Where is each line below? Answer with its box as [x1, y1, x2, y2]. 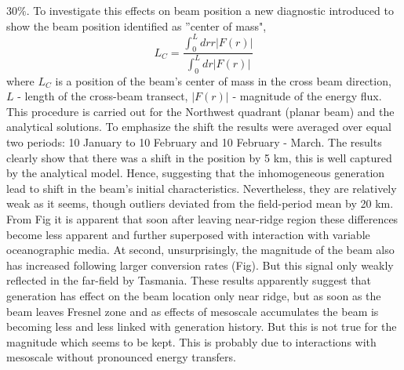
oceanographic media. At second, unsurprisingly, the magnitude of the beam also [6, 241, 395, 258]
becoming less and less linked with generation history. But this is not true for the [6, 318, 397, 335]
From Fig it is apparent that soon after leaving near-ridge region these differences [6, 211, 399, 227]
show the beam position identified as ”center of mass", [6, 17, 267, 34]
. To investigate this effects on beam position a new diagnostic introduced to [26, 2, 394, 18]
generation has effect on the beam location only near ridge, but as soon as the [6, 287, 381, 303]
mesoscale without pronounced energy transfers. [6, 349, 236, 365]
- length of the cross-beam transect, [17, 88, 188, 104]
